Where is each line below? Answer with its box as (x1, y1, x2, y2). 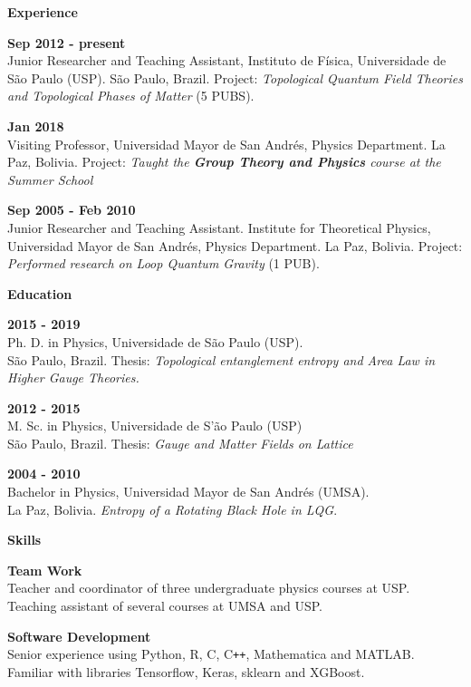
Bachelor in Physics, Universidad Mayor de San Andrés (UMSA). (7, 482, 370, 501)
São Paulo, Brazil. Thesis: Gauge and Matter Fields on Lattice (7, 433, 353, 452)
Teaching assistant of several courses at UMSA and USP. (7, 596, 322, 615)
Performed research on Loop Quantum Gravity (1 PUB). (7, 254, 320, 273)
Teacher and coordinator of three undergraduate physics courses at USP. (7, 578, 410, 597)
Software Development (7, 626, 151, 645)
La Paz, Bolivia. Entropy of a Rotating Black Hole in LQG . (7, 499, 338, 518)
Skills (7, 530, 42, 549)
